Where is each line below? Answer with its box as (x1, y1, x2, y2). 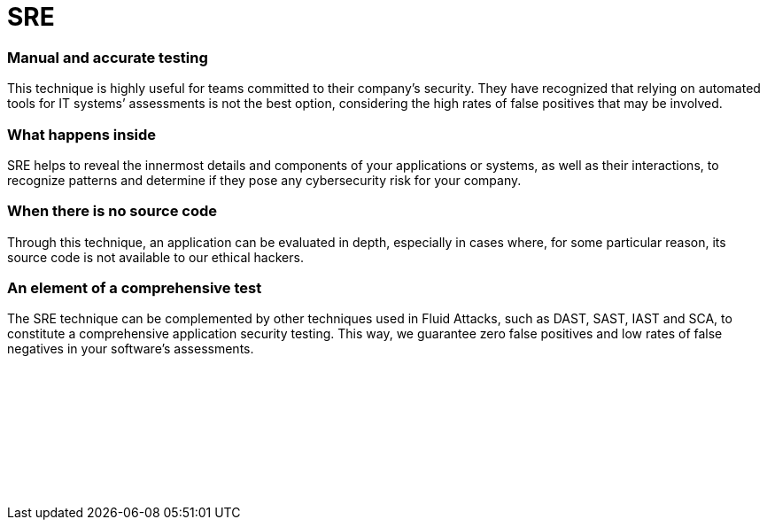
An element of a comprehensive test (7, 279, 262, 297)
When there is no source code (7, 202, 217, 221)
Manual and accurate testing (7, 48, 208, 66)
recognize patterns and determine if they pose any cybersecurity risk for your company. (7, 172, 522, 188)
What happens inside (7, 125, 157, 143)
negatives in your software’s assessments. (7, 341, 254, 357)
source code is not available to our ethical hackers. (7, 249, 304, 265)
